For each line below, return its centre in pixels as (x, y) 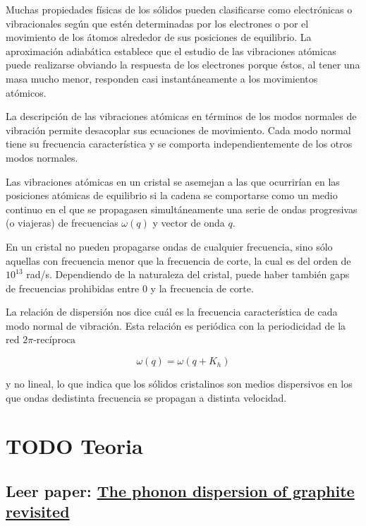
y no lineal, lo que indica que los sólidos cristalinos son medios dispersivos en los (179, 384)
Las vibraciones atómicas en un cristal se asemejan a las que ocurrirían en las (173, 181)
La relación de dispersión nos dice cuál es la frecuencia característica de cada (172, 312)
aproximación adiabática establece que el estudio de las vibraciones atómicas (171, 50)
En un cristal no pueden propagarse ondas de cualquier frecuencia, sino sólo (169, 246)
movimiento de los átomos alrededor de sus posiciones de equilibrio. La (159, 37)
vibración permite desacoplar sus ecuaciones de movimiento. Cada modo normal (178, 130)
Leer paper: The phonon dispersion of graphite (180, 491)
